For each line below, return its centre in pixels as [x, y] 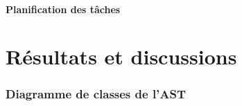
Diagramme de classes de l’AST [96, 94]
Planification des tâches [63, 9]
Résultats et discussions [121, 56]
